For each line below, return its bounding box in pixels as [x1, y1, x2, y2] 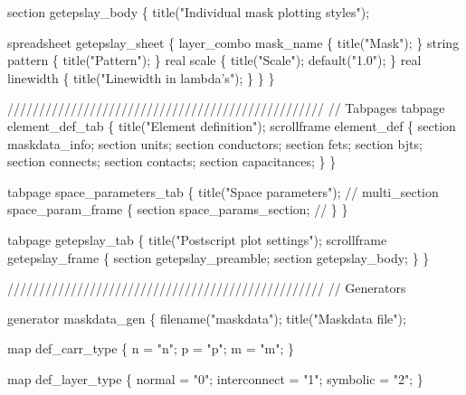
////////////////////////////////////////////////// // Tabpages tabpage [7, 99, 445, 118]
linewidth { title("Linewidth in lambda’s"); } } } [7, 68, 275, 87]
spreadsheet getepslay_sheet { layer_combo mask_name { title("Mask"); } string [7, 33, 460, 52]
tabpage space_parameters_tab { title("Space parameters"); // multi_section [7, 182, 439, 201]
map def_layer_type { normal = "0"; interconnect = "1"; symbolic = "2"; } [7, 369, 423, 388]
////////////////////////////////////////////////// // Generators [7, 278, 406, 297]
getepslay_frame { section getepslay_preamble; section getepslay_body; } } [7, 248, 430, 267]
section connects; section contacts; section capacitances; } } [7, 152, 337, 171]
